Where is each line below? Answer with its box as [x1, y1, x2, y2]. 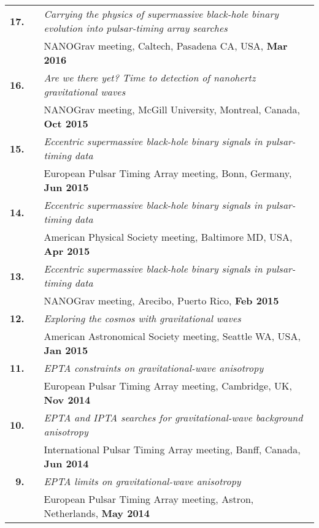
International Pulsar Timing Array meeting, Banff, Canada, [44, 442, 301, 456]
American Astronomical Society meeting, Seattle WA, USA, [44, 329, 301, 343]
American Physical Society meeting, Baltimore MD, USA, [44, 230, 293, 244]
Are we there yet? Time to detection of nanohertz [44, 70, 256, 85]
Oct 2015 [44, 116, 88, 130]
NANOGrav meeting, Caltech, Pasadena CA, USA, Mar [44, 39, 288, 53]
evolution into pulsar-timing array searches [44, 21, 228, 35]
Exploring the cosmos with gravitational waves [44, 311, 241, 325]
